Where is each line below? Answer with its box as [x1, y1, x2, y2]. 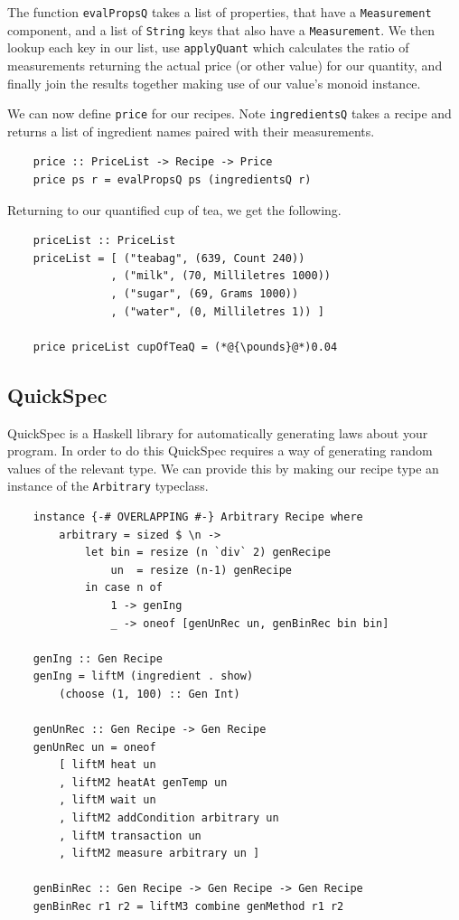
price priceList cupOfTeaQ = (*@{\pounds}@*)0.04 [33, 340, 338, 353]
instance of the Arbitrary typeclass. [7, 476, 209, 495]
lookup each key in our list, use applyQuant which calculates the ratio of [7, 38, 409, 57]
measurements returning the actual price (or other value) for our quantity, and [7, 55, 443, 74]
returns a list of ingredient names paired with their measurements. [7, 121, 375, 140]
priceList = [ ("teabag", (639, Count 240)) [33, 251, 305, 265]
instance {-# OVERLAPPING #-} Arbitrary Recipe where [33, 510, 363, 523]
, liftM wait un [59, 793, 156, 807]
